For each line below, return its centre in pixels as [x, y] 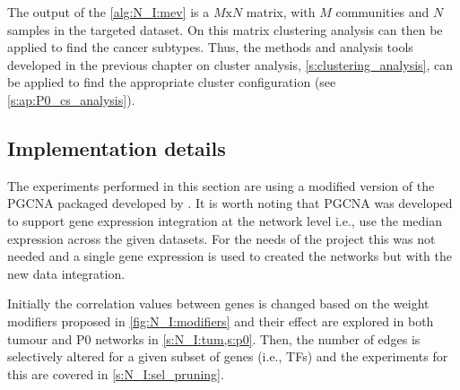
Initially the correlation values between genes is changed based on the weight [218, 303]
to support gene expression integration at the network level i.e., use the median [225, 220]
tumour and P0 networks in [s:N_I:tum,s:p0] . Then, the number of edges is [214, 338]
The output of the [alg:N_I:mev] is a [108, 12]
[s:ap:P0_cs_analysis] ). [71, 99]
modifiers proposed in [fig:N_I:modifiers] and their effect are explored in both [221, 321]
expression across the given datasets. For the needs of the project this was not [221, 238]
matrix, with [281, 12]
